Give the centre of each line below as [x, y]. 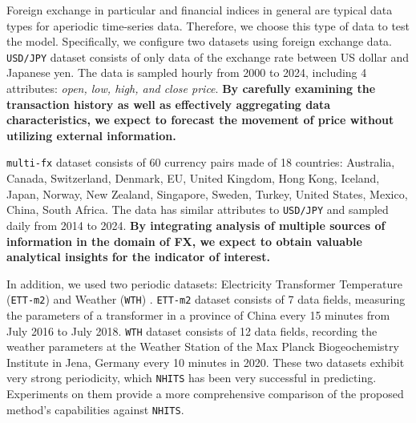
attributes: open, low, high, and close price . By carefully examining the [191, 89]
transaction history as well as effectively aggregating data [169, 104]
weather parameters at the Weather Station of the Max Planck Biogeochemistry [203, 346]
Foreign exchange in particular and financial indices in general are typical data [200, 10]
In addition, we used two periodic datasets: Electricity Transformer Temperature [204, 283]
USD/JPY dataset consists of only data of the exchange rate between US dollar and [208, 56]
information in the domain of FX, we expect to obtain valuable [184, 241]
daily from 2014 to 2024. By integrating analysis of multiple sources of [196, 225]
